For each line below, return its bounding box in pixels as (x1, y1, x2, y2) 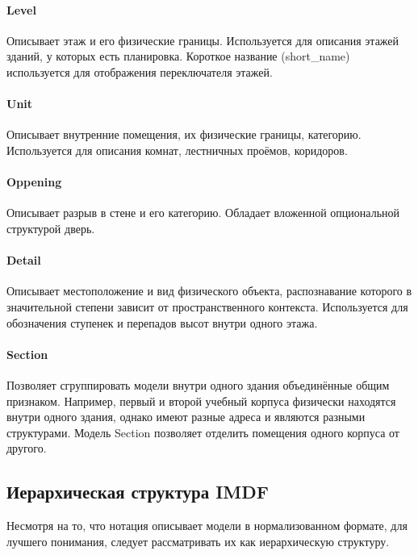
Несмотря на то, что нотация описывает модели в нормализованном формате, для (6, 517, 408, 534)
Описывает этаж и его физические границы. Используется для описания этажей (6, 31, 399, 48)
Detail (6, 252, 41, 269)
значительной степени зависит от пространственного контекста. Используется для (6, 298, 408, 315)
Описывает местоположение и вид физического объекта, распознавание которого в (6, 282, 412, 299)
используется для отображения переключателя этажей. (6, 63, 273, 80)
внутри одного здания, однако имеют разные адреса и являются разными (6, 408, 366, 425)
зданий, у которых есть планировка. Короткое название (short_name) (6, 48, 350, 65)
